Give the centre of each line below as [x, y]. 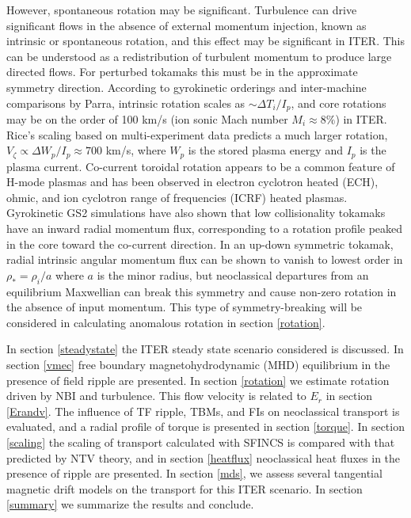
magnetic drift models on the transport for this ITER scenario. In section [185, 488]
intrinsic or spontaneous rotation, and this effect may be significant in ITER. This [206, 41]
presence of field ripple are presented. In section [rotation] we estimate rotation [198, 380]
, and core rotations [339, 103]
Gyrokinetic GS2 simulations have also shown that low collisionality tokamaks [196, 213]
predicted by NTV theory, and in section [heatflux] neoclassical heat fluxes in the [204, 457]
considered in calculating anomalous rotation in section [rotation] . [166, 322]
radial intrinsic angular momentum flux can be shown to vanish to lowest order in [205, 259]
